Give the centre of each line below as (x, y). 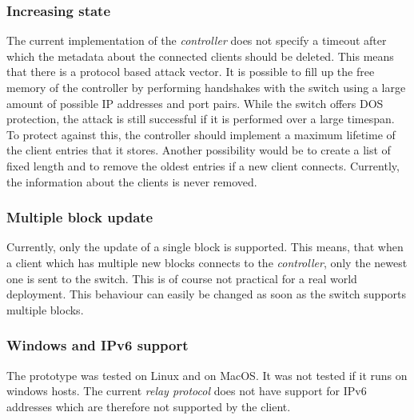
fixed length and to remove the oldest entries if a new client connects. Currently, (203, 165)
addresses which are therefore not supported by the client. (149, 406)
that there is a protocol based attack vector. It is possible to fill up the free (191, 72)
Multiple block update (80, 217)
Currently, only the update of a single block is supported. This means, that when (205, 247)
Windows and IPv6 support (98, 345)
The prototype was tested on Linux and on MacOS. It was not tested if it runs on (207, 375)
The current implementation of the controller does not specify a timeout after (197, 40)
